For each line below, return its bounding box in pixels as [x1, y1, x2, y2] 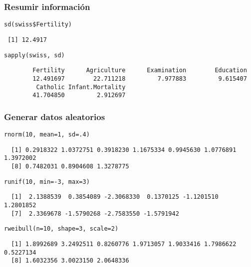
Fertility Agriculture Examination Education [32, 67, 247, 74]
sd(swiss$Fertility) [4, 21, 72, 28]
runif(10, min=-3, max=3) [4, 178, 90, 185]
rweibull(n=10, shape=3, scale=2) [4, 225, 119, 233]
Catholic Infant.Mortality [36, 83, 126, 91]
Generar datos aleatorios [4, 110, 105, 123]
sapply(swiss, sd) [4, 51, 65, 59]
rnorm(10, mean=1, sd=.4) [4, 131, 90, 138]
